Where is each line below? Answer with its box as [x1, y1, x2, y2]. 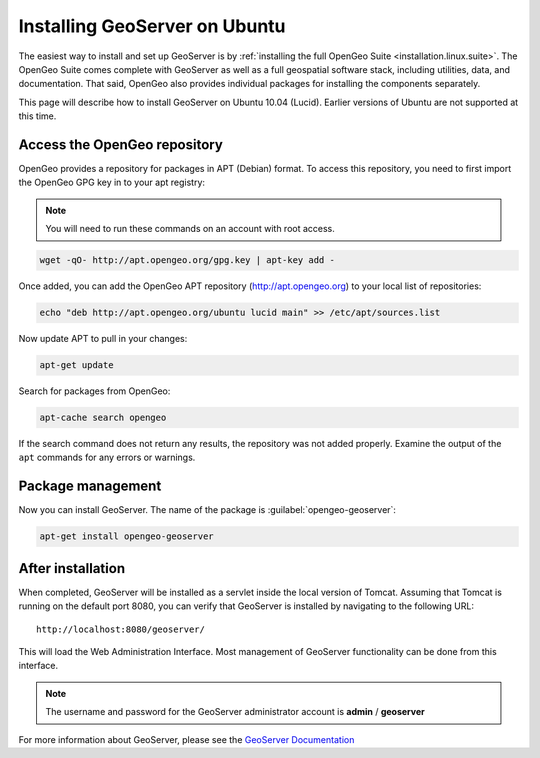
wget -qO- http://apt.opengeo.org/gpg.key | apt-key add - [39, 255, 335, 266]
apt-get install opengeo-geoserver [39, 531, 214, 542]
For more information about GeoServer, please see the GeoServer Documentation [18, 733, 355, 745]
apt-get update [39, 360, 114, 371]
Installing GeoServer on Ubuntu [18, 15, 286, 37]
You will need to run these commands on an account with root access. [45, 223, 335, 235]
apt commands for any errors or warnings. [18, 451, 196, 464]
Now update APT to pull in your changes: [18, 333, 188, 345]
